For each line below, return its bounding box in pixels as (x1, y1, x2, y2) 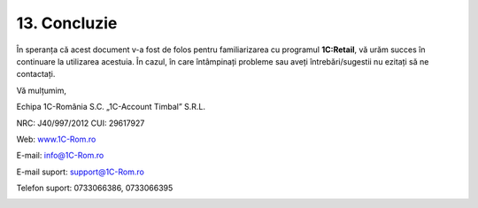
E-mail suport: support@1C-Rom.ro (16, 166, 145, 177)
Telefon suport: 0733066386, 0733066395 (16, 182, 173, 194)
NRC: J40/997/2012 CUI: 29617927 (16, 118, 145, 128)
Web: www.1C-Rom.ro (16, 134, 96, 144)
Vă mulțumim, (16, 85, 66, 96)
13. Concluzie (16, 13, 118, 33)
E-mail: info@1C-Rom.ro (16, 150, 104, 161)
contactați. (16, 69, 56, 80)
